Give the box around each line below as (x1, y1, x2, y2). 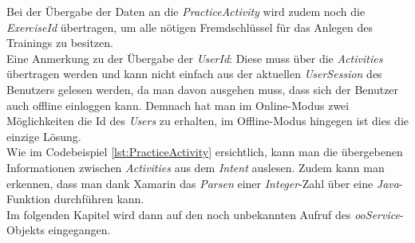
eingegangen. (48, 221, 111, 238)
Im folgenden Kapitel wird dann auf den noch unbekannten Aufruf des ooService (6, 206, 400, 222)
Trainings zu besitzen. (6, 34, 113, 51)
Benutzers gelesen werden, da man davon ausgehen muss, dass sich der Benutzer (6, 80, 399, 97)
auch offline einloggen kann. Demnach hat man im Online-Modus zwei (6, 96, 350, 113)
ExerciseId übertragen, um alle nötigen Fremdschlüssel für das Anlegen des (6, 18, 373, 35)
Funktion (6, 190, 51, 207)
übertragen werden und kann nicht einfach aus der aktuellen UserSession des (6, 65, 382, 82)
